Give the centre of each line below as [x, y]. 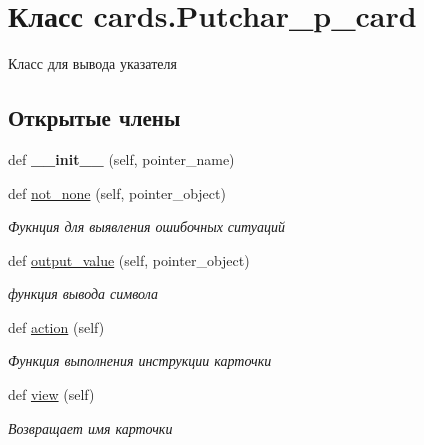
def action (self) [56, 326]
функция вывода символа [83, 293]
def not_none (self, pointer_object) [117, 192]
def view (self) [51, 394]
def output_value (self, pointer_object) [129, 259]
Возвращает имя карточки [90, 427]
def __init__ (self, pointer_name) [121, 158]
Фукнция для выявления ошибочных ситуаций [147, 226]
